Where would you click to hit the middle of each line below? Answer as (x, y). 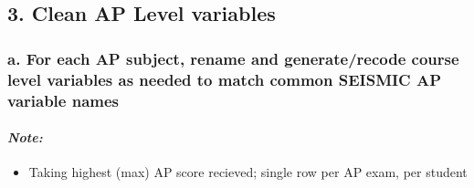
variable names (63, 100)
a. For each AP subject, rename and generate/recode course (233, 58)
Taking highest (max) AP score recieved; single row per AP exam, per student (248, 172)
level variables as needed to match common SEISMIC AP (225, 79)
